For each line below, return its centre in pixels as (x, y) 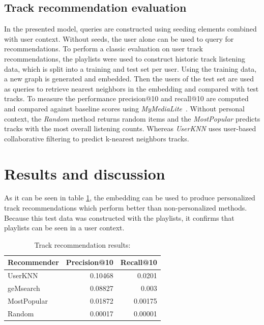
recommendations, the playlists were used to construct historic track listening (125, 58)
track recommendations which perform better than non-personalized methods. (126, 208)
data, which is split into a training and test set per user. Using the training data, (130, 68)
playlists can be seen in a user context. (64, 228)
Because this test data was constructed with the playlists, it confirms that (119, 217)
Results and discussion (85, 173)
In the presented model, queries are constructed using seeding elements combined (130, 29)
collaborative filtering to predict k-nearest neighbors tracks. (97, 138)
